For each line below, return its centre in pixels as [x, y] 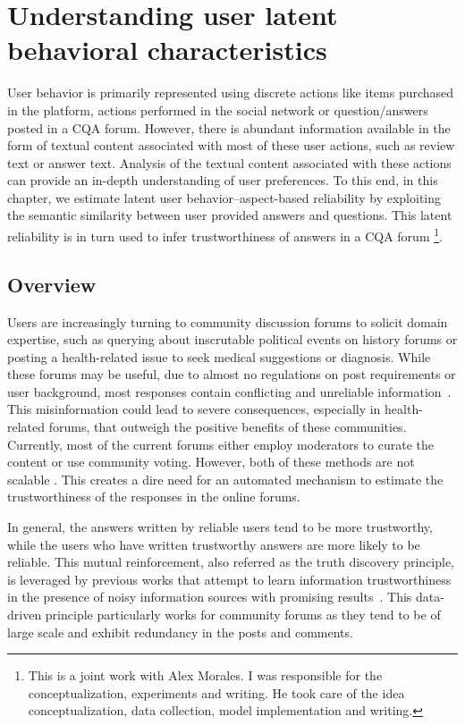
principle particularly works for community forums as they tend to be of [243, 615]
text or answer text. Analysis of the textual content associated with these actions [229, 162]
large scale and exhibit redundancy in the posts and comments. [180, 632]
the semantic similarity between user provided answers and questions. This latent [230, 215]
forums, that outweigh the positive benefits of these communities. [228, 427]
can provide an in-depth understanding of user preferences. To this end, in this [223, 180]
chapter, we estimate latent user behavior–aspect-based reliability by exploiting [224, 197]
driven [25, 615]
